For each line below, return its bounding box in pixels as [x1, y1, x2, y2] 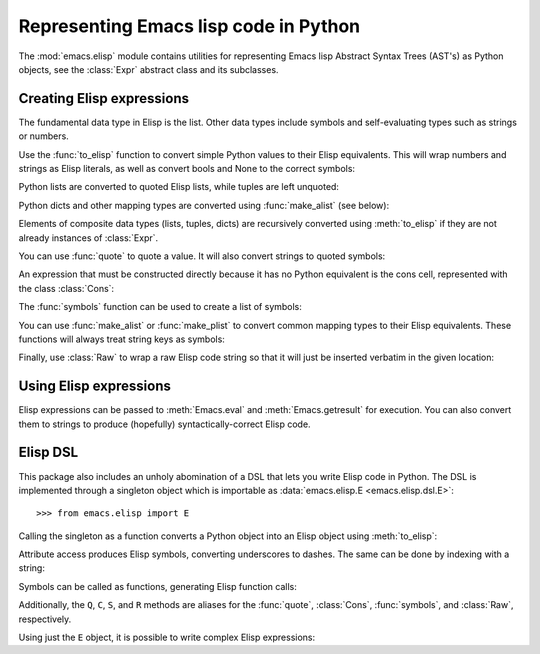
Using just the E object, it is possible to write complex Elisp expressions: [18, 631, 316, 644]
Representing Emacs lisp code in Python [18, 15, 360, 37]
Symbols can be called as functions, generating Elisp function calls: [18, 580, 297, 592]
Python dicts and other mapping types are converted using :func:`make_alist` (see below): [18, 199, 390, 211]
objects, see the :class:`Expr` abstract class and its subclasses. [18, 63, 279, 75]
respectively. [18, 613, 72, 625]
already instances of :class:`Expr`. [18, 231, 159, 244]
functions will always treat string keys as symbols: [18, 333, 225, 345]
